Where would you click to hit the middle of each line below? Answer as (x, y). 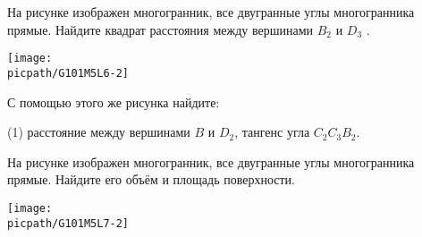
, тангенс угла (272, 132)
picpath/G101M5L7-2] (68, 223)
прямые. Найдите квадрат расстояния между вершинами (160, 29)
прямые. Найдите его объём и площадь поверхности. (151, 179)
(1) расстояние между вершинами (99, 132)
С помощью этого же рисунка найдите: (114, 102)
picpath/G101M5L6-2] (68, 73)
